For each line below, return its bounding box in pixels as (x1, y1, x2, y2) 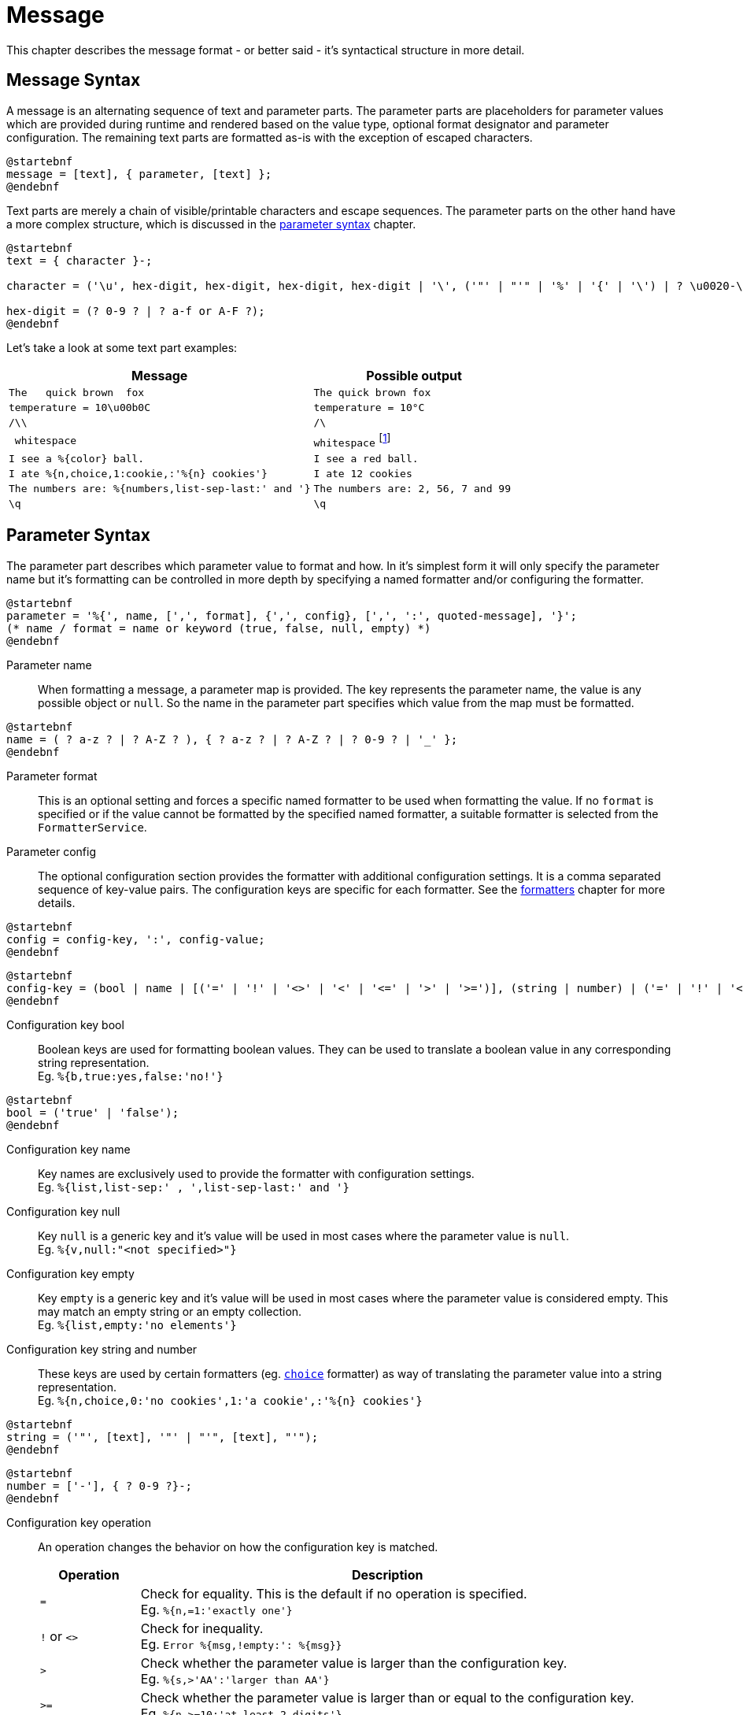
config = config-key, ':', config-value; (6, 932, 265, 946)
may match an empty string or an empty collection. (38, 1304, 302, 1318)
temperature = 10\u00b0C (9, 401, 151, 413)
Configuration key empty (6, 1266, 135, 1280)
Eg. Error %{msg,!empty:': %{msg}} (140, 1635, 342, 1652)
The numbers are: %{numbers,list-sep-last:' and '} (9, 482, 311, 494)
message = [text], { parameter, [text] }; (6, 167, 272, 180)
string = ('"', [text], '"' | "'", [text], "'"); (6, 1430, 319, 1443)
